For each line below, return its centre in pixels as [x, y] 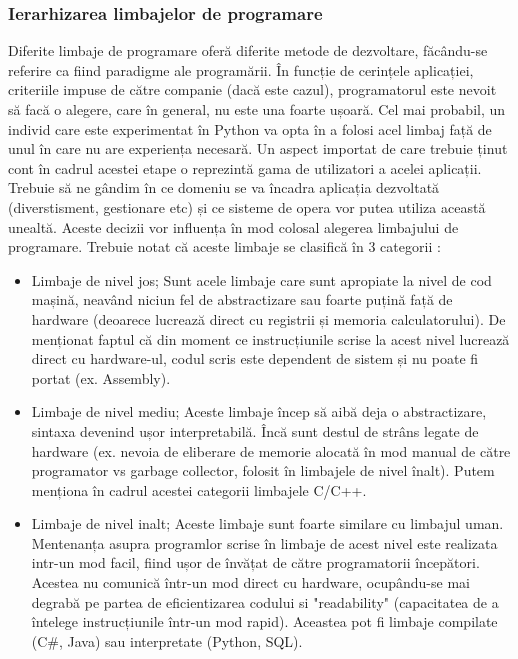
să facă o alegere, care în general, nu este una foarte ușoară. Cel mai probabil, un [257, 109]
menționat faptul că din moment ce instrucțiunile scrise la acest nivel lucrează [270, 338]
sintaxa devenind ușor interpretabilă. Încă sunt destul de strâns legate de [255, 430]
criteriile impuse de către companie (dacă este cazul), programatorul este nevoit [252, 89]
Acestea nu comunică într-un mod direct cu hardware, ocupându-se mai [250, 582]
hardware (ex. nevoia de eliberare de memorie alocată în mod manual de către [271, 450]
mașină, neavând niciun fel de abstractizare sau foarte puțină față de [242, 299]
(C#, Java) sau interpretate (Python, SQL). [167, 640]
